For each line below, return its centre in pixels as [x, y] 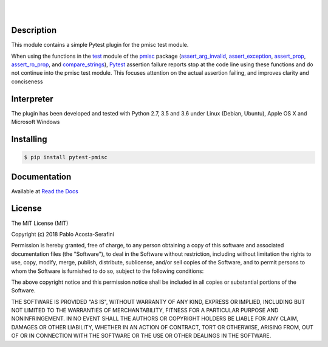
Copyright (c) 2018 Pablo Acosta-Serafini [63, 234]
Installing [29, 139]
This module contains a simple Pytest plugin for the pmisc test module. [100, 45]
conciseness [27, 81]
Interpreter [32, 99]
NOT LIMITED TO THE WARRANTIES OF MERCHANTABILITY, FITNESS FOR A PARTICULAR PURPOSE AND [145, 311]
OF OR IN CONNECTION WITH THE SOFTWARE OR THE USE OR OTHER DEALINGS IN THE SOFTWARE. [141, 336]
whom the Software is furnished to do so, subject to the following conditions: [108, 271]
